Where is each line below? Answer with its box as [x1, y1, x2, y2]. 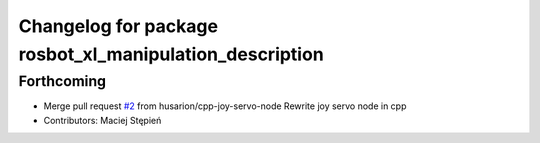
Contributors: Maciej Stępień [43, 114, 162, 126]
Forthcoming [18, 72, 107, 90]
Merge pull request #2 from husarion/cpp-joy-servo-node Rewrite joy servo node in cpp [43, 100, 407, 112]
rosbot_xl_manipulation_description [18, 43, 324, 65]
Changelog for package [18, 15, 219, 37]
